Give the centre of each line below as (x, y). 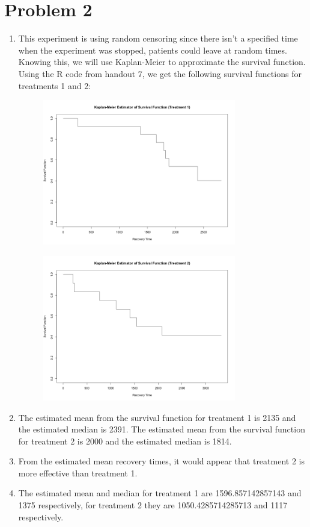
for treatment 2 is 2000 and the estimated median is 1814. (125, 441)
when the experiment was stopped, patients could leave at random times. (153, 50)
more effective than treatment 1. (78, 472)
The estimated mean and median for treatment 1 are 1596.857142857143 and (160, 493)
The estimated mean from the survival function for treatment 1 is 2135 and (157, 417)
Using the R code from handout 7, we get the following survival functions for (160, 73)
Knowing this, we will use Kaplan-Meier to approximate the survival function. (162, 62)
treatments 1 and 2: (55, 85)
